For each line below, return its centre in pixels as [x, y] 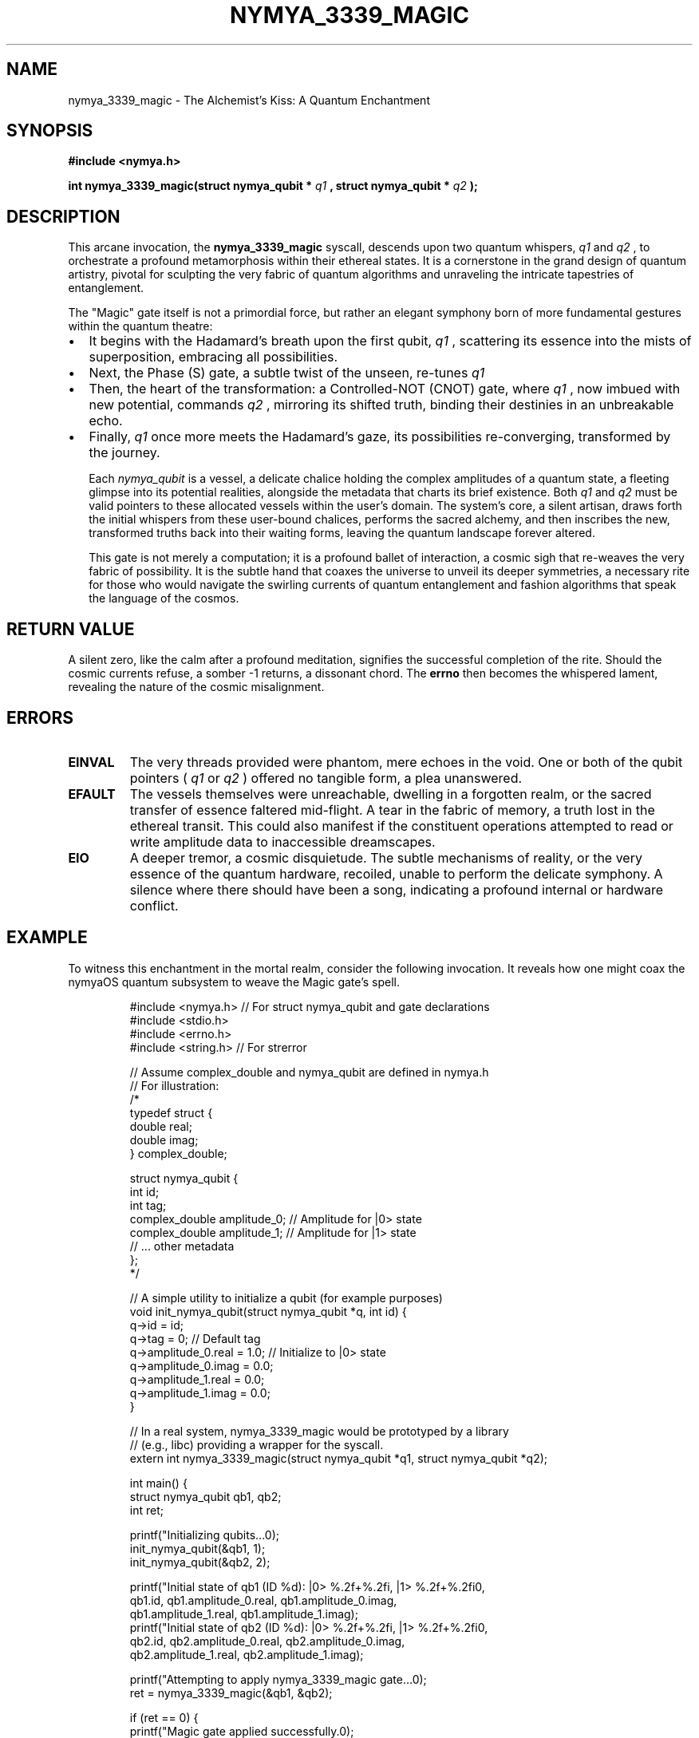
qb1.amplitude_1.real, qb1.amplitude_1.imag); [244, 1614]
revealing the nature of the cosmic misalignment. [196, 687]
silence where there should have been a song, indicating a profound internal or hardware [397, 889]
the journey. [124, 453]
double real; [161, 1126]
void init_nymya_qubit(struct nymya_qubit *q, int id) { [268, 1311]
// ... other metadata [182, 1246]
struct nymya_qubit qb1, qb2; [205, 1496]
